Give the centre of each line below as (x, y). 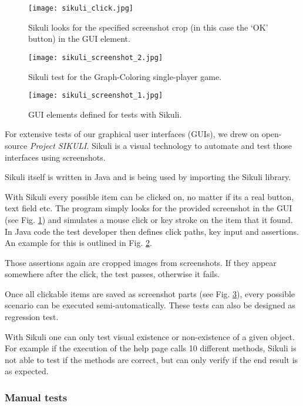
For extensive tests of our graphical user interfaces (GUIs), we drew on (132, 134)
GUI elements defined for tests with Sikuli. (105, 114)
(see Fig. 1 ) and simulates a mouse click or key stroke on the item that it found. (149, 219)
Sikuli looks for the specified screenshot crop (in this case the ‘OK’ (148, 27)
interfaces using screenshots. (55, 157)
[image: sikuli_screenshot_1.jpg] (96, 96)
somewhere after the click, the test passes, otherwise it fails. (112, 274)
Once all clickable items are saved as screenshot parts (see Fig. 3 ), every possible (150, 293)
